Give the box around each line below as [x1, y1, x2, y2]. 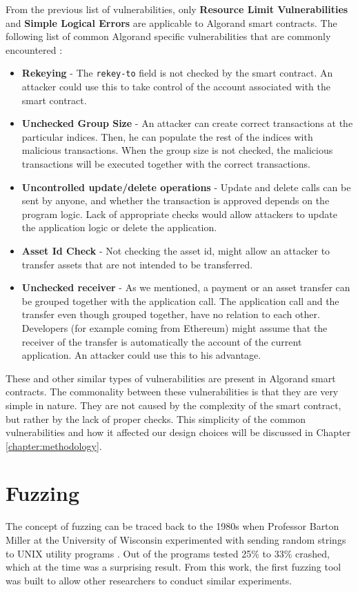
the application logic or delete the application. [21, 220, 217, 235]
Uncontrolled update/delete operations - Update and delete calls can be [21, 179, 351, 194]
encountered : [6, 42, 63, 57]
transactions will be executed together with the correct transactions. [21, 157, 310, 170]
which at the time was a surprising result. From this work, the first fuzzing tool [6, 560, 341, 574]
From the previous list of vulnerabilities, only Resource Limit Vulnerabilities [6, 2, 348, 16]
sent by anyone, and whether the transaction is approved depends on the [21, 193, 330, 208]
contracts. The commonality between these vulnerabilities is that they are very [6, 384, 339, 399]
